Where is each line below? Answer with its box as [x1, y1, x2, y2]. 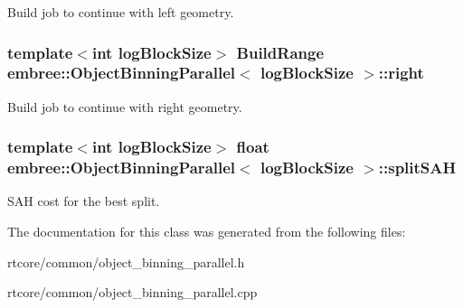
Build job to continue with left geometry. [7, 3, 234, 21]
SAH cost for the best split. [7, 191, 160, 210]
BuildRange [236, 41, 325, 63]
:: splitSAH [378, 156, 457, 179]
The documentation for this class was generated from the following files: [7, 222, 406, 241]
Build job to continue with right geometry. [7, 97, 242, 116]
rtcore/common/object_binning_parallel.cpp [7, 283, 258, 302]
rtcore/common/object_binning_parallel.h [7, 252, 245, 271]
